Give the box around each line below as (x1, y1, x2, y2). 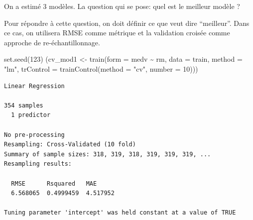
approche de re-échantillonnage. (4, 37, 100, 47)
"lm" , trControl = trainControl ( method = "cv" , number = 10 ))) (4, 63, 198, 74)
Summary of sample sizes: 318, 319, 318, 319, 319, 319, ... (4, 150, 211, 158)
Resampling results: (4, 160, 72, 168)
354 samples (4, 102, 43, 109)
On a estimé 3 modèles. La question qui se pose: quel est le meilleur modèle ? (4, 1, 240, 11)
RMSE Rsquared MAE (11, 180, 97, 187)
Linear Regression (4, 82, 65, 90)
